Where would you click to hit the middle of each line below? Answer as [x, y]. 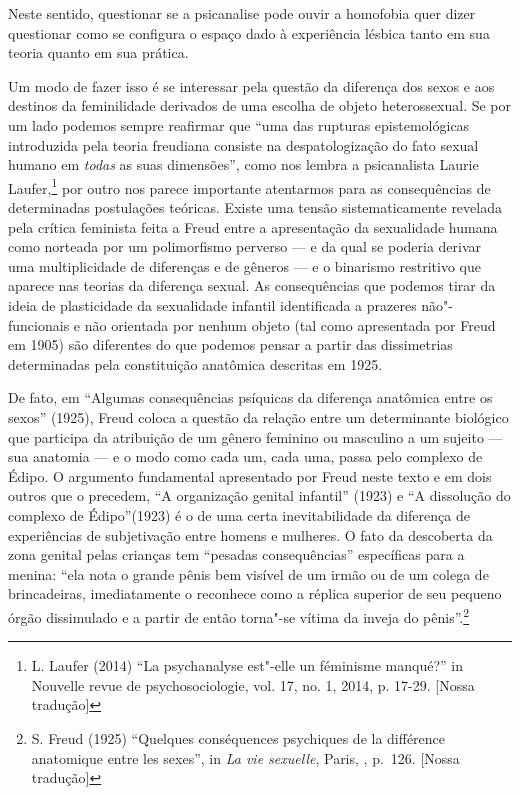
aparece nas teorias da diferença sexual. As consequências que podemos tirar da [252, 285]
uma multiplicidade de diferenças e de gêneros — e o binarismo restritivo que [244, 265]
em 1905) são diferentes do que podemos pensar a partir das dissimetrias [230, 344]
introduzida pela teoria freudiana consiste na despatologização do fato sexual [243, 144]
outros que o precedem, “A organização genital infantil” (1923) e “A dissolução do [259, 495]
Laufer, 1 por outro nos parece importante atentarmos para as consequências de [249, 186]
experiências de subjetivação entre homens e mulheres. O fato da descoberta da [250, 534]
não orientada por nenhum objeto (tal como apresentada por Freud [290, 324]
